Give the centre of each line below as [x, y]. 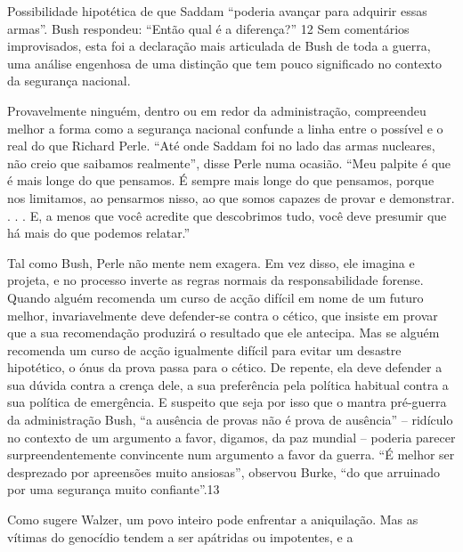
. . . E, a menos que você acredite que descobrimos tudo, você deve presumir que [227, 215]
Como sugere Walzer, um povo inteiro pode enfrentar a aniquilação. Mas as [213, 520]
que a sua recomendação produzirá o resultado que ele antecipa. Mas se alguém [223, 333]
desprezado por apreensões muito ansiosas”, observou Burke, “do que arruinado [223, 471]
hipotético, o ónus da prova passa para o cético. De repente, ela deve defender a [225, 367]
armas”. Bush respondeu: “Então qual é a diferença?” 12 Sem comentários [208, 28]
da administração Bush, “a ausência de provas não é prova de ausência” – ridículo [230, 420]
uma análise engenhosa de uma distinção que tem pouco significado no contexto [224, 63]
